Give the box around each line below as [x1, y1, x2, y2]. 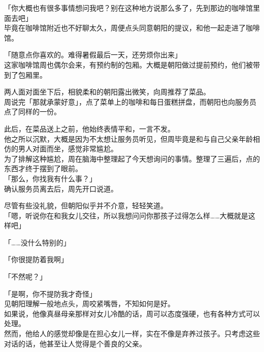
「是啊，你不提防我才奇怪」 [4, 288, 96, 299]
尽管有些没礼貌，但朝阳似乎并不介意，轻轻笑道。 [4, 200, 168, 211]
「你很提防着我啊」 [4, 254, 68, 265]
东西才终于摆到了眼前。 [4, 163, 82, 174]
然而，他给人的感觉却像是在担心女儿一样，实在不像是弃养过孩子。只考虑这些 [4, 328, 260, 339]
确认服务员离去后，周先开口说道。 [4, 183, 118, 194]
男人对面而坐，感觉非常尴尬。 [18, 143, 118, 154]
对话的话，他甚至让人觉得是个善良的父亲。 [4, 338, 146, 348]
